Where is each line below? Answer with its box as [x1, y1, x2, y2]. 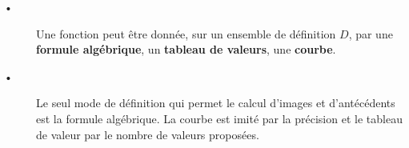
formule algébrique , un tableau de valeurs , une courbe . [36, 41, 336, 58]
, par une [348, 25, 393, 42]
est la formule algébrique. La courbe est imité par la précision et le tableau [36, 110, 403, 126]
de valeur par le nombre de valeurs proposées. [36, 126, 259, 142]
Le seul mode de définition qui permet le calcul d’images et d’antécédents [36, 94, 395, 111]
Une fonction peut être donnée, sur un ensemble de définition [36, 25, 336, 42]
